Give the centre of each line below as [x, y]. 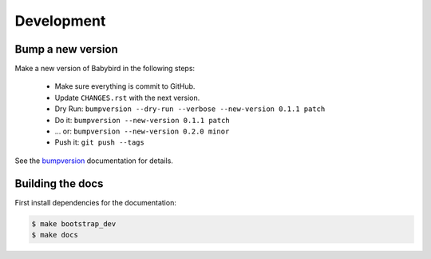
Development [60, 21]
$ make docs [55, 235]
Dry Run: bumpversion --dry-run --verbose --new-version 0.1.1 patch [190, 109]
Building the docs [59, 183]
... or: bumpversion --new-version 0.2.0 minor [142, 131]
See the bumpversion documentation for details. [94, 161]
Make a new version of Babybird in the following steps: [105, 69]
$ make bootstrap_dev [74, 223]
